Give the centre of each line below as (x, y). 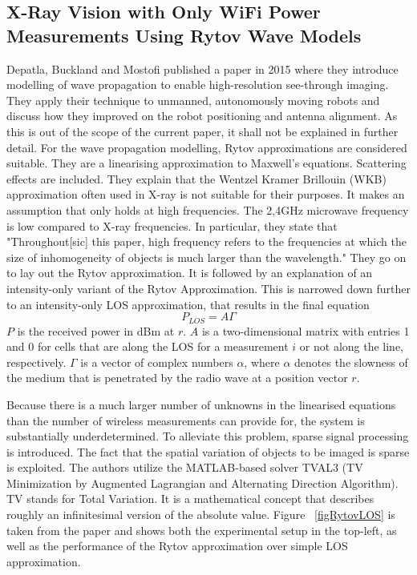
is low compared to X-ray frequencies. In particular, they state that (172, 225)
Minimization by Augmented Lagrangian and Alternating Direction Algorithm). (202, 483)
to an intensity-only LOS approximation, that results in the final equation (188, 304)
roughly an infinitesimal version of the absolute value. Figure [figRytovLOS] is (201, 515)
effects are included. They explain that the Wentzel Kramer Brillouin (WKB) (196, 178)
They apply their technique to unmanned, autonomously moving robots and (193, 100)
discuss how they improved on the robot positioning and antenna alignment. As (202, 116)
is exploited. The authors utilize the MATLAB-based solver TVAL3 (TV (185, 467)
